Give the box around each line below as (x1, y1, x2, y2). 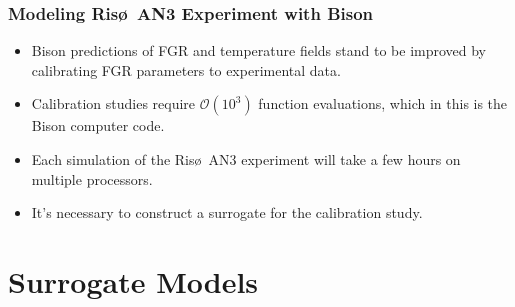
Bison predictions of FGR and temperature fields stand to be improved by (31, 40, 487, 61)
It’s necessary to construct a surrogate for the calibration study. (31, 202, 423, 223)
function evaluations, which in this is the (258, 93, 508, 114)
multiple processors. (31, 168, 153, 189)
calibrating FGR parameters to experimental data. (31, 59, 341, 80)
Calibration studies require (31, 93, 196, 114)
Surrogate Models (8, 260, 259, 301)
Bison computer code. (31, 115, 165, 136)
